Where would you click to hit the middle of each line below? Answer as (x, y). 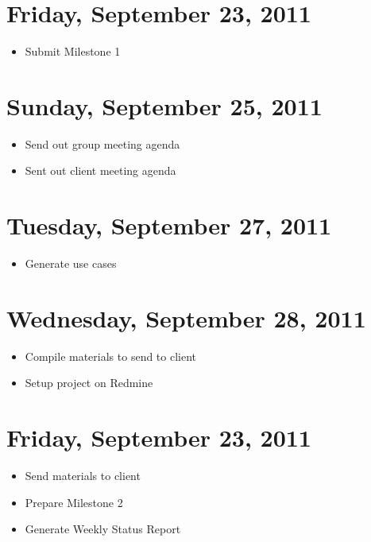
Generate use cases (71, 263)
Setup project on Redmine (89, 383)
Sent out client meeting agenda (100, 170)
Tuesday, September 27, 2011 (169, 225)
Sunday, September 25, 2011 (164, 105)
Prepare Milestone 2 (74, 502)
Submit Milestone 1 (73, 51)
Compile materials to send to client (111, 356)
